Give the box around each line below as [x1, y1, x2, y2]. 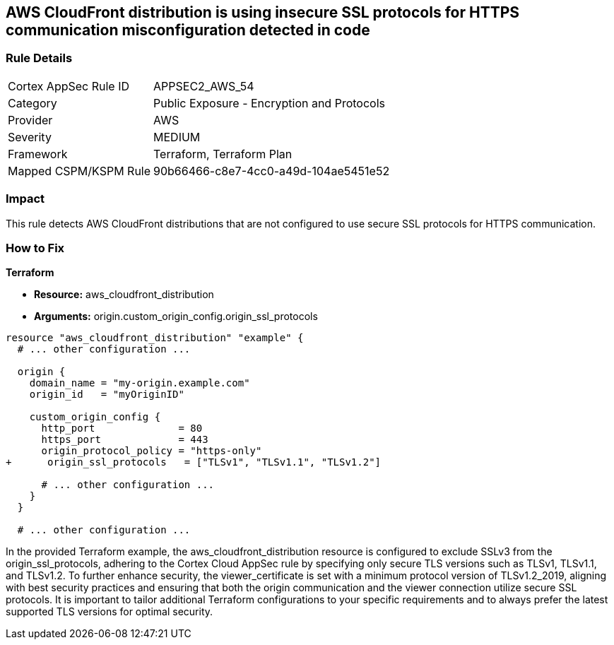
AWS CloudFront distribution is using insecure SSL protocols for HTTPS [6, 4, 520, 21]
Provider [8, 112, 53, 127]
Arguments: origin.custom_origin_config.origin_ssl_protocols [34, 310, 318, 323]
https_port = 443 [41, 434, 208, 446]
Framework [8, 146, 68, 161]
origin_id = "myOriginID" [29, 389, 184, 401]
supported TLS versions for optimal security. [6, 605, 213, 618]
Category [8, 95, 57, 110]
